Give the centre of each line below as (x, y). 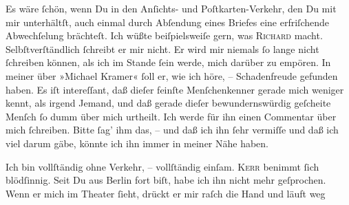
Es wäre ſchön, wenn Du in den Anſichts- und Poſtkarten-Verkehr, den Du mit (171, 8)
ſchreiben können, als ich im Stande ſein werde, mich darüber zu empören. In (168, 62)
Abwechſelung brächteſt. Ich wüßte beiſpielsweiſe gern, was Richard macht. (164, 35)
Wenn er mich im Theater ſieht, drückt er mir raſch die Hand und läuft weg (166, 193)
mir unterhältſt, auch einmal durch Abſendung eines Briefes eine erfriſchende (168, 22)
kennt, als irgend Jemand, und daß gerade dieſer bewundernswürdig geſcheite (168, 103)
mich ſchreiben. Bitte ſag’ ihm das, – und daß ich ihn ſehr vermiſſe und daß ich (172, 130)
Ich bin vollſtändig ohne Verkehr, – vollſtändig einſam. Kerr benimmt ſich (162, 166)
